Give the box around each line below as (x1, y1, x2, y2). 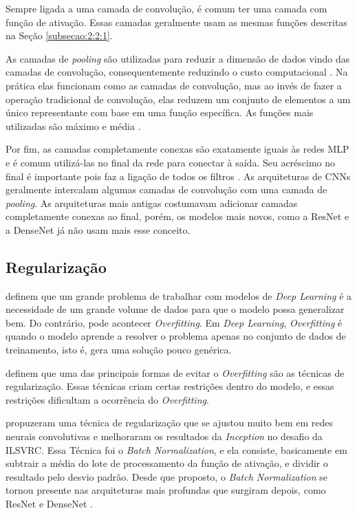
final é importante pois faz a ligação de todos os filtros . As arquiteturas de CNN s (6, 168, 351, 183)
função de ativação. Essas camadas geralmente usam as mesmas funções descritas (6, 14, 347, 29)
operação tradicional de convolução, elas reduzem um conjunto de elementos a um (6, 91, 351, 106)
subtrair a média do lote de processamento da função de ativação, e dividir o (6, 456, 328, 470)
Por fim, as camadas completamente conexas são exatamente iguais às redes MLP (6, 142, 349, 156)
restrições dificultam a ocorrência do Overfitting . (6, 392, 209, 406)
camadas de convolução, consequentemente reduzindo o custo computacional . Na (6, 65, 348, 79)
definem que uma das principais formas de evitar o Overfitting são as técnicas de (6, 365, 345, 380)
